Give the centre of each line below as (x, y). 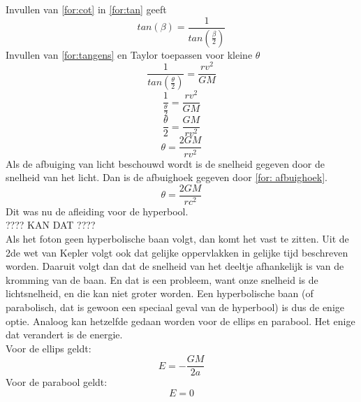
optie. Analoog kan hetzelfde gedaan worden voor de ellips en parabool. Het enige (180, 321)
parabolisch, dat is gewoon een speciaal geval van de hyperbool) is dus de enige (175, 307)
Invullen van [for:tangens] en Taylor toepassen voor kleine (129, 54)
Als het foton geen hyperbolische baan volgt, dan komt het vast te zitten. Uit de (177, 238)
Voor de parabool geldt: (57, 382)
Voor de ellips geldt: (49, 348)
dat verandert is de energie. (64, 335)
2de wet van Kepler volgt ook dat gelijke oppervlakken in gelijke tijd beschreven (177, 252)
